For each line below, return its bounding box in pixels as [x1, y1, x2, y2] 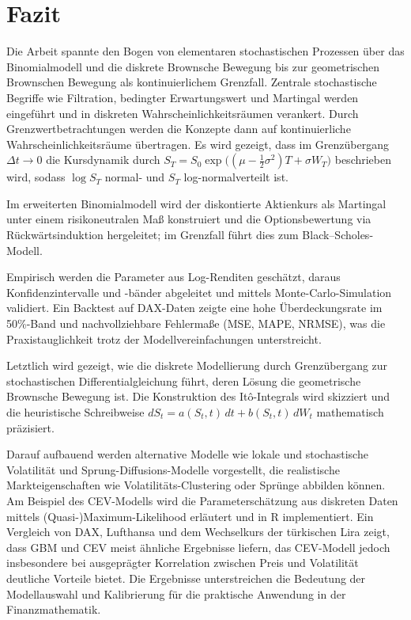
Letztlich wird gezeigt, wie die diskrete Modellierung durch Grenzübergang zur [6, 357, 388, 374]
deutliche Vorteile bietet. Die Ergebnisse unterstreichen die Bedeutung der [6, 569, 366, 586]
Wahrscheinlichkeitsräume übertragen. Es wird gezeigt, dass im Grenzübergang [6, 135, 389, 152]
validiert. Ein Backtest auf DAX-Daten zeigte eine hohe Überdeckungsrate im [6, 299, 383, 316]
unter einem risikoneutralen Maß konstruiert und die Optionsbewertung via [6, 211, 371, 227]
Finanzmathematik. [6, 601, 101, 618]
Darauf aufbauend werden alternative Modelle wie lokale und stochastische [6, 446, 368, 462]
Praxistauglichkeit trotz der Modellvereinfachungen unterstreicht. [6, 330, 322, 347]
